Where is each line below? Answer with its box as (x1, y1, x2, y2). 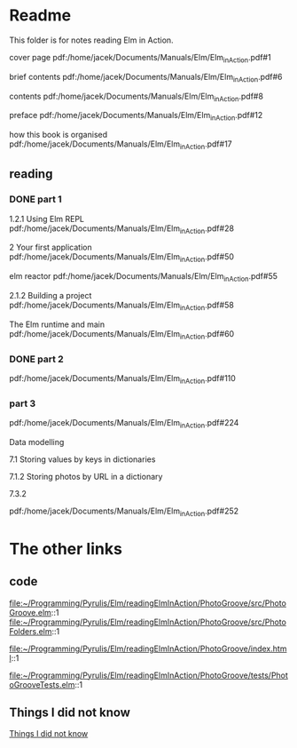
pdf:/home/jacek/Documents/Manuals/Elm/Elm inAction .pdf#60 (9, 328, 235, 341)
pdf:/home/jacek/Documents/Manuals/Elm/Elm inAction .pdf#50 (9, 251, 235, 265)
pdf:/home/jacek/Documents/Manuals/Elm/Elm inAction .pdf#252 (9, 505, 239, 518)
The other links (9, 538, 122, 559)
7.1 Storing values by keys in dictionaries (9, 454, 156, 465)
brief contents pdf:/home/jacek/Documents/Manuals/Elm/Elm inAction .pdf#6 (9, 71, 283, 84)
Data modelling (9, 436, 65, 447)
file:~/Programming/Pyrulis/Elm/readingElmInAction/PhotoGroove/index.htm (9, 643, 287, 654)
